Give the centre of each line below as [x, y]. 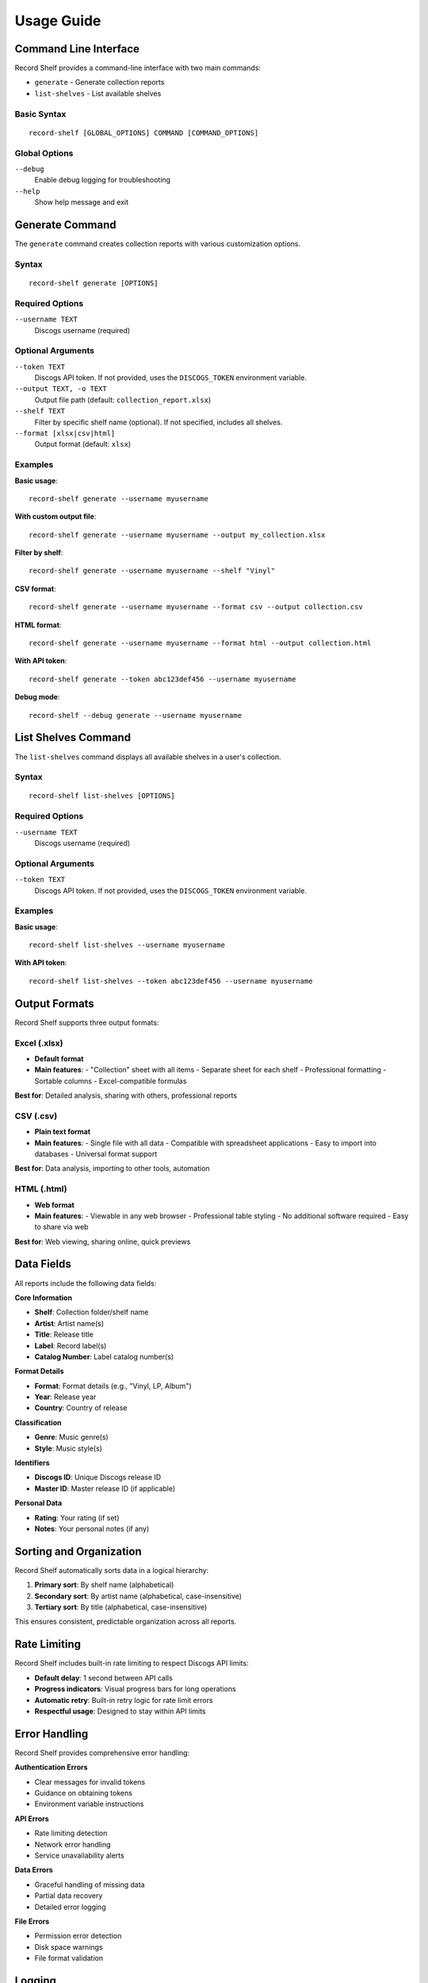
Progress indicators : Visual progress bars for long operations [136, 1689]
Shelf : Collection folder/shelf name [92, 1312]
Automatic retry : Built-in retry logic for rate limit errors [124, 1700]
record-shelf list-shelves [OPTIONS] [102, 796]
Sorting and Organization [78, 1551]
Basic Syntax [40, 113]
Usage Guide [58, 21]
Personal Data [38, 1503]
